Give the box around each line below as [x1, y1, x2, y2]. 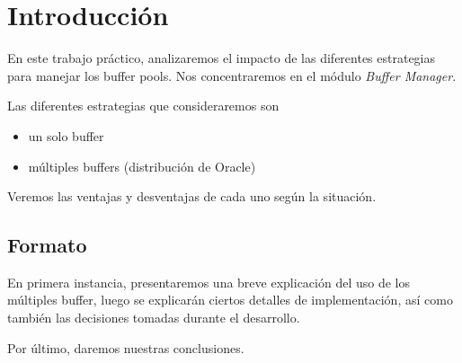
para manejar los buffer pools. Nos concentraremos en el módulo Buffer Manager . [7, 66, 457, 84]
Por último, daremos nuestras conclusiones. [7, 338, 244, 357]
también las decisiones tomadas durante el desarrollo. [7, 308, 300, 327]
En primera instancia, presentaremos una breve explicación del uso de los [7, 272, 410, 291]
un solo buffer [28, 126, 104, 145]
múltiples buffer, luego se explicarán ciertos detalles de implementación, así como [7, 290, 453, 309]
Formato [7, 231, 87, 259]
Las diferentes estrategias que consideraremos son [7, 96, 280, 115]
